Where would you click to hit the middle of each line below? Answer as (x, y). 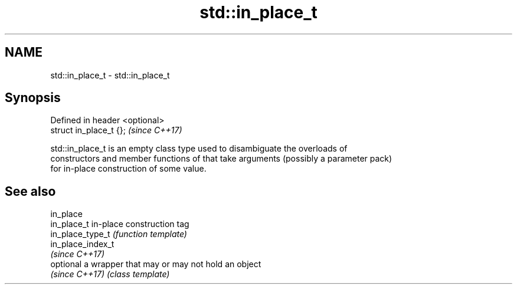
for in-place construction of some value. (128, 169)
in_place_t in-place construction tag (120, 224)
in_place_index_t (82, 244)
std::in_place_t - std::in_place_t (110, 75)
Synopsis (33, 98)
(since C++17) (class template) (110, 274)
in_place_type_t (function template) (119, 234)
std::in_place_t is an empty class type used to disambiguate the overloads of (199, 149)
